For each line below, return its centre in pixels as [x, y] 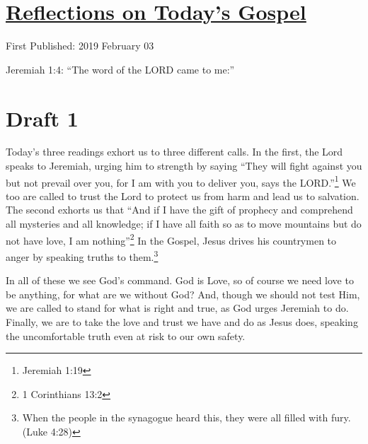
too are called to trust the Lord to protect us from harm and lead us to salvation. [183, 195]
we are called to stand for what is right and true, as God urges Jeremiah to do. [177, 308]
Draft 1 [42, 118]
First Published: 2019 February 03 [80, 46]
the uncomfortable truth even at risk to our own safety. [126, 335]
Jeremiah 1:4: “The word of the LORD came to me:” [120, 69]
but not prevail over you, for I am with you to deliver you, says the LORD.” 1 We [181, 181]
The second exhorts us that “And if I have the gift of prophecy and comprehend [179, 210]
